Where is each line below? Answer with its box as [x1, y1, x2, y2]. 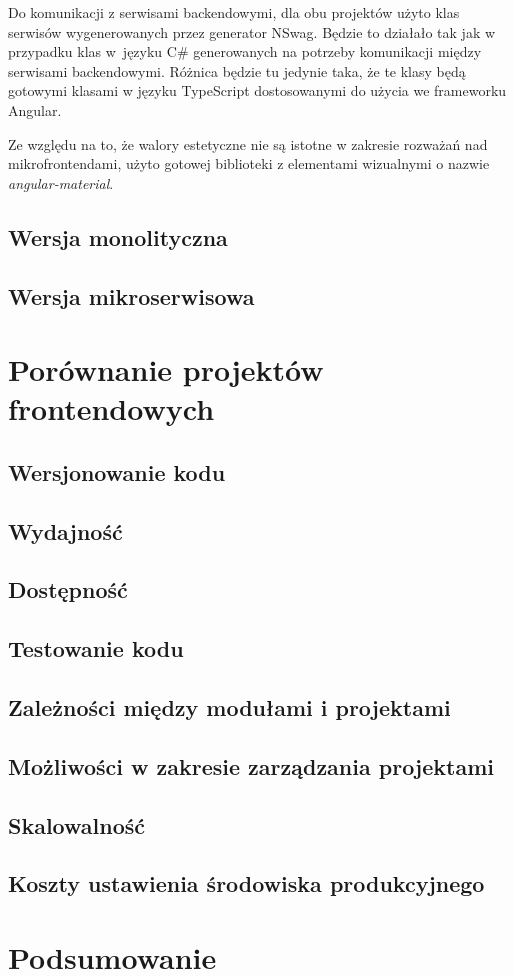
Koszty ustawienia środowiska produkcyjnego [8, 868, 485, 899]
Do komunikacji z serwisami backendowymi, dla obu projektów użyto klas [8, 2, 460, 22]
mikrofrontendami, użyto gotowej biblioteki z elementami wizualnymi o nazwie [8, 153, 490, 174]
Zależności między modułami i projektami [8, 691, 451, 722]
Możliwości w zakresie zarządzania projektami [8, 750, 495, 781]
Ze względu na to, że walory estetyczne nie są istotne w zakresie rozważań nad [8, 133, 488, 154]
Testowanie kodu [8, 633, 184, 664]
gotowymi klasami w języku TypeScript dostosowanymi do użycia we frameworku [8, 80, 507, 101]
